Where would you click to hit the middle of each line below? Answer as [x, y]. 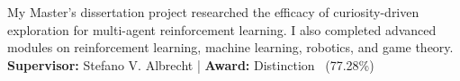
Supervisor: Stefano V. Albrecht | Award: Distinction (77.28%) [191, 64]
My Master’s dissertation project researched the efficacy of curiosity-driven [213, 12]
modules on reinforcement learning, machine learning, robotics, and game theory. [230, 47]
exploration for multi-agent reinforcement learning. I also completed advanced [222, 29]
